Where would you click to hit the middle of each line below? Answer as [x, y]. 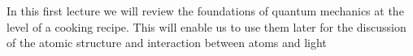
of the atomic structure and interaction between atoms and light [167, 43]
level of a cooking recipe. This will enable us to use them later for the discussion [206, 26]
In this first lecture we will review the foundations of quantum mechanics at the [205, 11]
